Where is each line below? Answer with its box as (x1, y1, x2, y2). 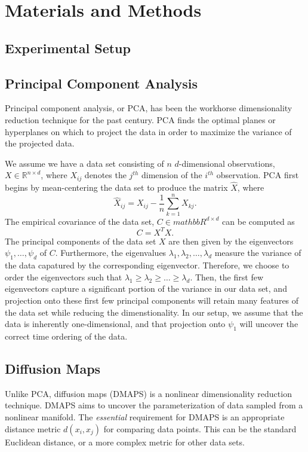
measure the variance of (214, 246, 301, 259)
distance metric (5, 422, 61, 435)
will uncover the (239, 317, 298, 330)
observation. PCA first (216, 169, 299, 181)
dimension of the (141, 169, 202, 181)
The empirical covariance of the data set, (5, 215, 155, 227)
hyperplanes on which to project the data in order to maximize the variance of (5, 125, 292, 138)
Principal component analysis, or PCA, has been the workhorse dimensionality (5, 102, 292, 114)
